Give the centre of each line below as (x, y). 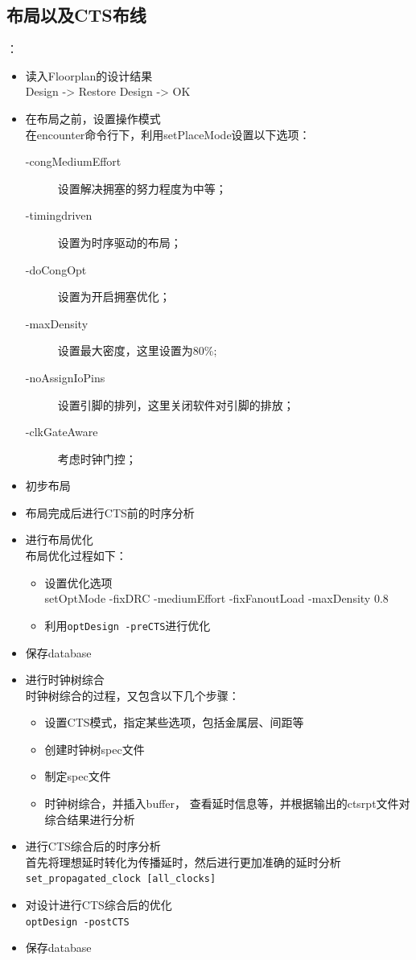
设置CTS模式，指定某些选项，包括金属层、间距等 (174, 722)
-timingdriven (59, 215)
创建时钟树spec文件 (95, 749)
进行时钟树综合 (65, 680)
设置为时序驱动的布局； (119, 242)
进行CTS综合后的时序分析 (93, 846)
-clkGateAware (62, 432)
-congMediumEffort (73, 161)
